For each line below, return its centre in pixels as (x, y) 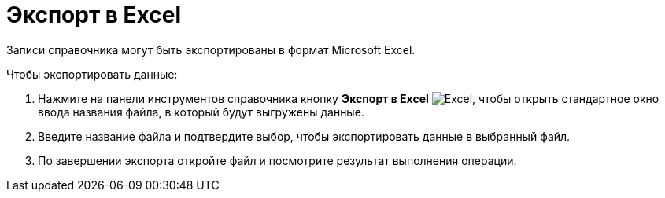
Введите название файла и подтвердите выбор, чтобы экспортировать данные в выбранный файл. (304, 136)
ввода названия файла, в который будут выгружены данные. (201, 112)
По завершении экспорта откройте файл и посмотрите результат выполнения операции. (277, 160)
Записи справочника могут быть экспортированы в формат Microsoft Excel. (211, 49)
